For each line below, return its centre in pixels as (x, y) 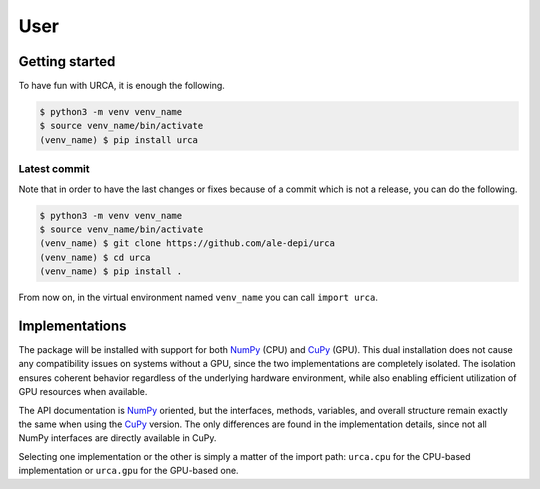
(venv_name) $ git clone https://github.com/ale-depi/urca (187, 243)
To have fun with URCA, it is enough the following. (121, 86)
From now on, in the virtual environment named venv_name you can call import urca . (198, 297)
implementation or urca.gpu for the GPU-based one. (128, 471)
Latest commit (54, 169)
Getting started (67, 61)
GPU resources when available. (83, 392)
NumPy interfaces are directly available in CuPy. (117, 438)
